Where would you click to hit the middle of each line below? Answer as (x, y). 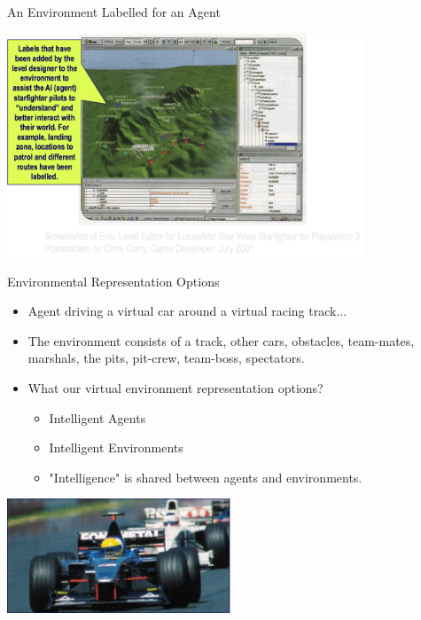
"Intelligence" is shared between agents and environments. (206, 477)
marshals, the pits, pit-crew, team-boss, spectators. (166, 358)
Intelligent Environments (116, 447)
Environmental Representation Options (113, 281)
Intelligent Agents (97, 417)
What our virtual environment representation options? (175, 388)
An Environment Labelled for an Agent (114, 12)
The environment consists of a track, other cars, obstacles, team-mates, (221, 340)
